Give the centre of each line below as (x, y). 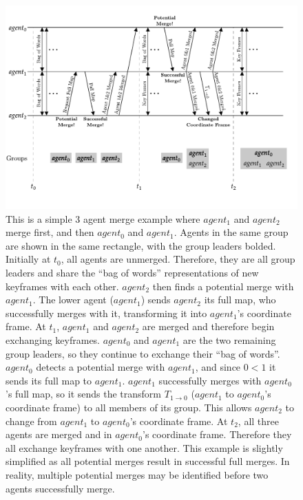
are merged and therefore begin (208, 326)
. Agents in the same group (231, 232)
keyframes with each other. (62, 286)
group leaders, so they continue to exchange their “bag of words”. (143, 353)
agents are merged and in (59, 434)
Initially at (28, 259)
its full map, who (240, 300)
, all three (258, 421)
